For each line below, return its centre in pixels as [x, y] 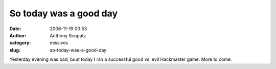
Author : [18, 35]
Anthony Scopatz [68, 35]
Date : [15, 29]
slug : [15, 50]
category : [20, 43]
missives [59, 43]
